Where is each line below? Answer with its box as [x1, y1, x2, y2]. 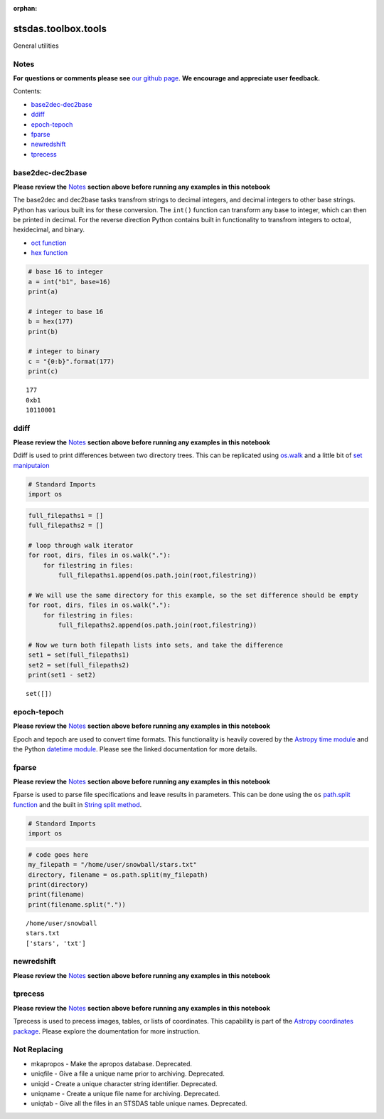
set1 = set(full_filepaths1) [28, 651, 130, 659]
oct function [31, 239, 67, 247]
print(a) [28, 288, 59, 296]
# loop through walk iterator [28, 541, 134, 549]
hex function [31, 249, 68, 257]
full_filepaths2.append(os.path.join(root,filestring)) [58, 621, 257, 630]
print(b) [28, 328, 59, 335]
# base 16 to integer [28, 268, 104, 276]
